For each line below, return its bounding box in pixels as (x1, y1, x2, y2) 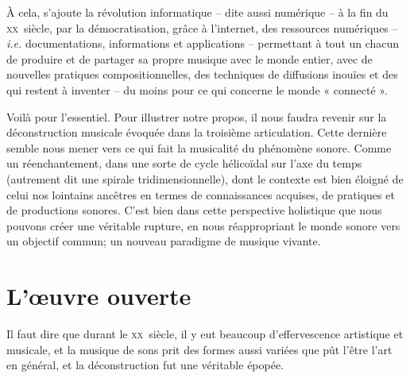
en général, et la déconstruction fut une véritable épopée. (6, 357, 284, 373)
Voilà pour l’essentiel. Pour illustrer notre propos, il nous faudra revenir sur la (6, 108, 387, 125)
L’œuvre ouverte (6, 280, 191, 312)
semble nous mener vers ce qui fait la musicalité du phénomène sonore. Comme (6, 139, 392, 156)
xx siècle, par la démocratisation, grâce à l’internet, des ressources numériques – (6, 19, 398, 36)
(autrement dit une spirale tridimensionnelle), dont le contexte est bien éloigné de (6, 170, 404, 187)
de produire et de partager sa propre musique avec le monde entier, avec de (6, 50, 373, 67)
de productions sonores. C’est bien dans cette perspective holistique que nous (6, 202, 382, 218)
